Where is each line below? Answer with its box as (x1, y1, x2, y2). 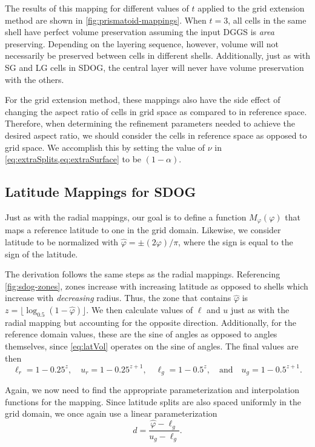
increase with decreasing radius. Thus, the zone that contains (5, 291, 231, 304)
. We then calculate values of (86, 303, 193, 316)
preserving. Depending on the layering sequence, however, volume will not (5, 37, 279, 50)
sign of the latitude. (5, 247, 78, 260)
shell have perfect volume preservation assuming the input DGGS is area (5, 25, 274, 38)
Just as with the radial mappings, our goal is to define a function (5, 210, 247, 223)
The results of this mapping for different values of (5, 2, 189, 14)
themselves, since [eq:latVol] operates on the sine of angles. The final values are (5, 339, 299, 352)
